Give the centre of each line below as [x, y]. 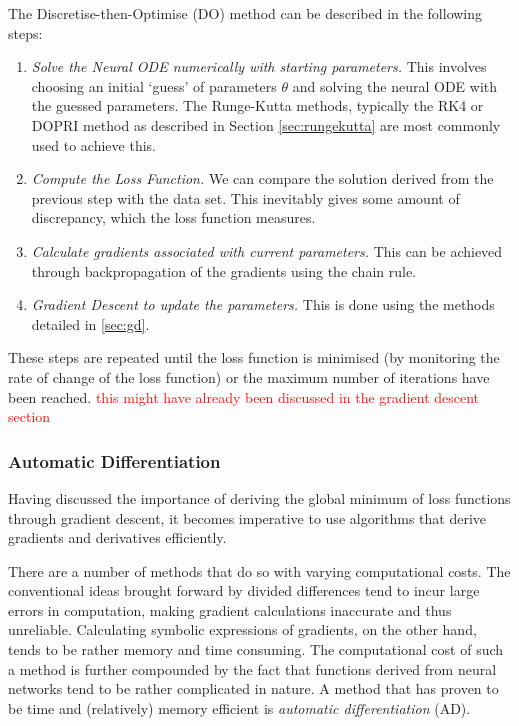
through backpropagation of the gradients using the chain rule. [223, 270]
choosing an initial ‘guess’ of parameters [154, 85]
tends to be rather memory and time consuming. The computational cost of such [256, 649]
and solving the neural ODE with [395, 85]
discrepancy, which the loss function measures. [173, 217]
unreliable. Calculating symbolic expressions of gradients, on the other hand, [242, 629]
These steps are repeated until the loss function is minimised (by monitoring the [254, 357]
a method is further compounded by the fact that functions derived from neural [252, 668]
